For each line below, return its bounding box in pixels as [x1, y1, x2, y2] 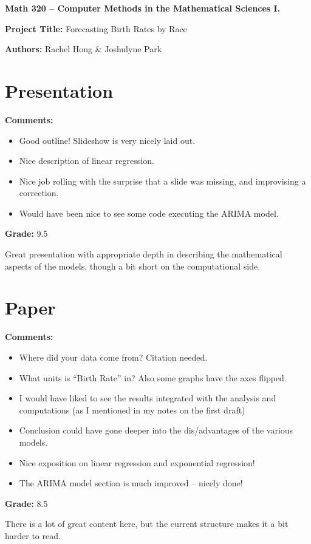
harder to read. [5, 529, 61, 542]
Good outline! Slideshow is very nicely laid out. [19, 134, 196, 146]
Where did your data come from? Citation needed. [19, 350, 208, 363]
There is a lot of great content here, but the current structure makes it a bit [5, 517, 289, 530]
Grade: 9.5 [5, 227, 48, 240]
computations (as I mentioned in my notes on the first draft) [19, 403, 245, 416]
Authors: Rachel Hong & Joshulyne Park [5, 42, 162, 55]
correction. [19, 186, 59, 199]
